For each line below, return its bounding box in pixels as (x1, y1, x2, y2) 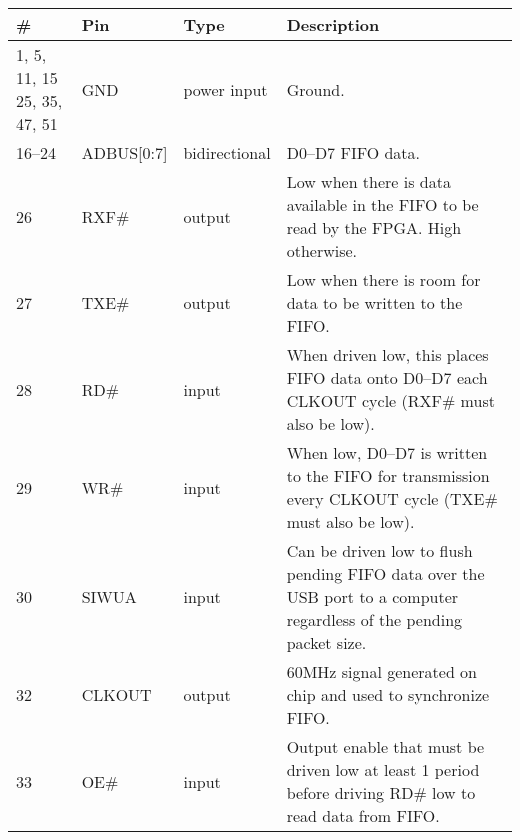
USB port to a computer (286, 585, 459, 608)
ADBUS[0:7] (81, 141, 168, 164)
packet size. (286, 631, 367, 654)
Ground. (286, 77, 345, 101)
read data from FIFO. (286, 804, 440, 827)
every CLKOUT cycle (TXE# (286, 487, 498, 510)
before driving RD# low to (286, 781, 476, 804)
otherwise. (286, 239, 358, 262)
